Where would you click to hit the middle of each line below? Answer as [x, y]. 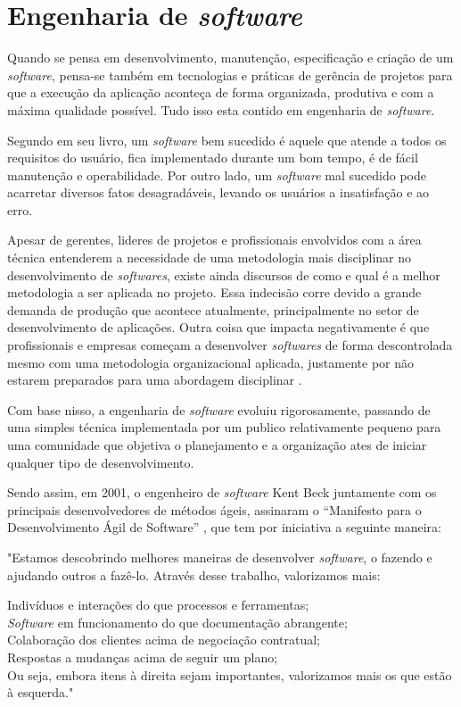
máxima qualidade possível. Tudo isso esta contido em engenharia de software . [221, 109]
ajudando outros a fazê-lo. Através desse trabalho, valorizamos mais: [194, 574]
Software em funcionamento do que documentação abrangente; [177, 622]
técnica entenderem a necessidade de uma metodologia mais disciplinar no [210, 258]
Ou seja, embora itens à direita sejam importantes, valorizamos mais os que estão [230, 674]
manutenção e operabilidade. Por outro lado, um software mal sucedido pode [217, 175]
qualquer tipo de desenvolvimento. [101, 462]
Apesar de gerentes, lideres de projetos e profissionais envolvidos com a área [214, 240]
